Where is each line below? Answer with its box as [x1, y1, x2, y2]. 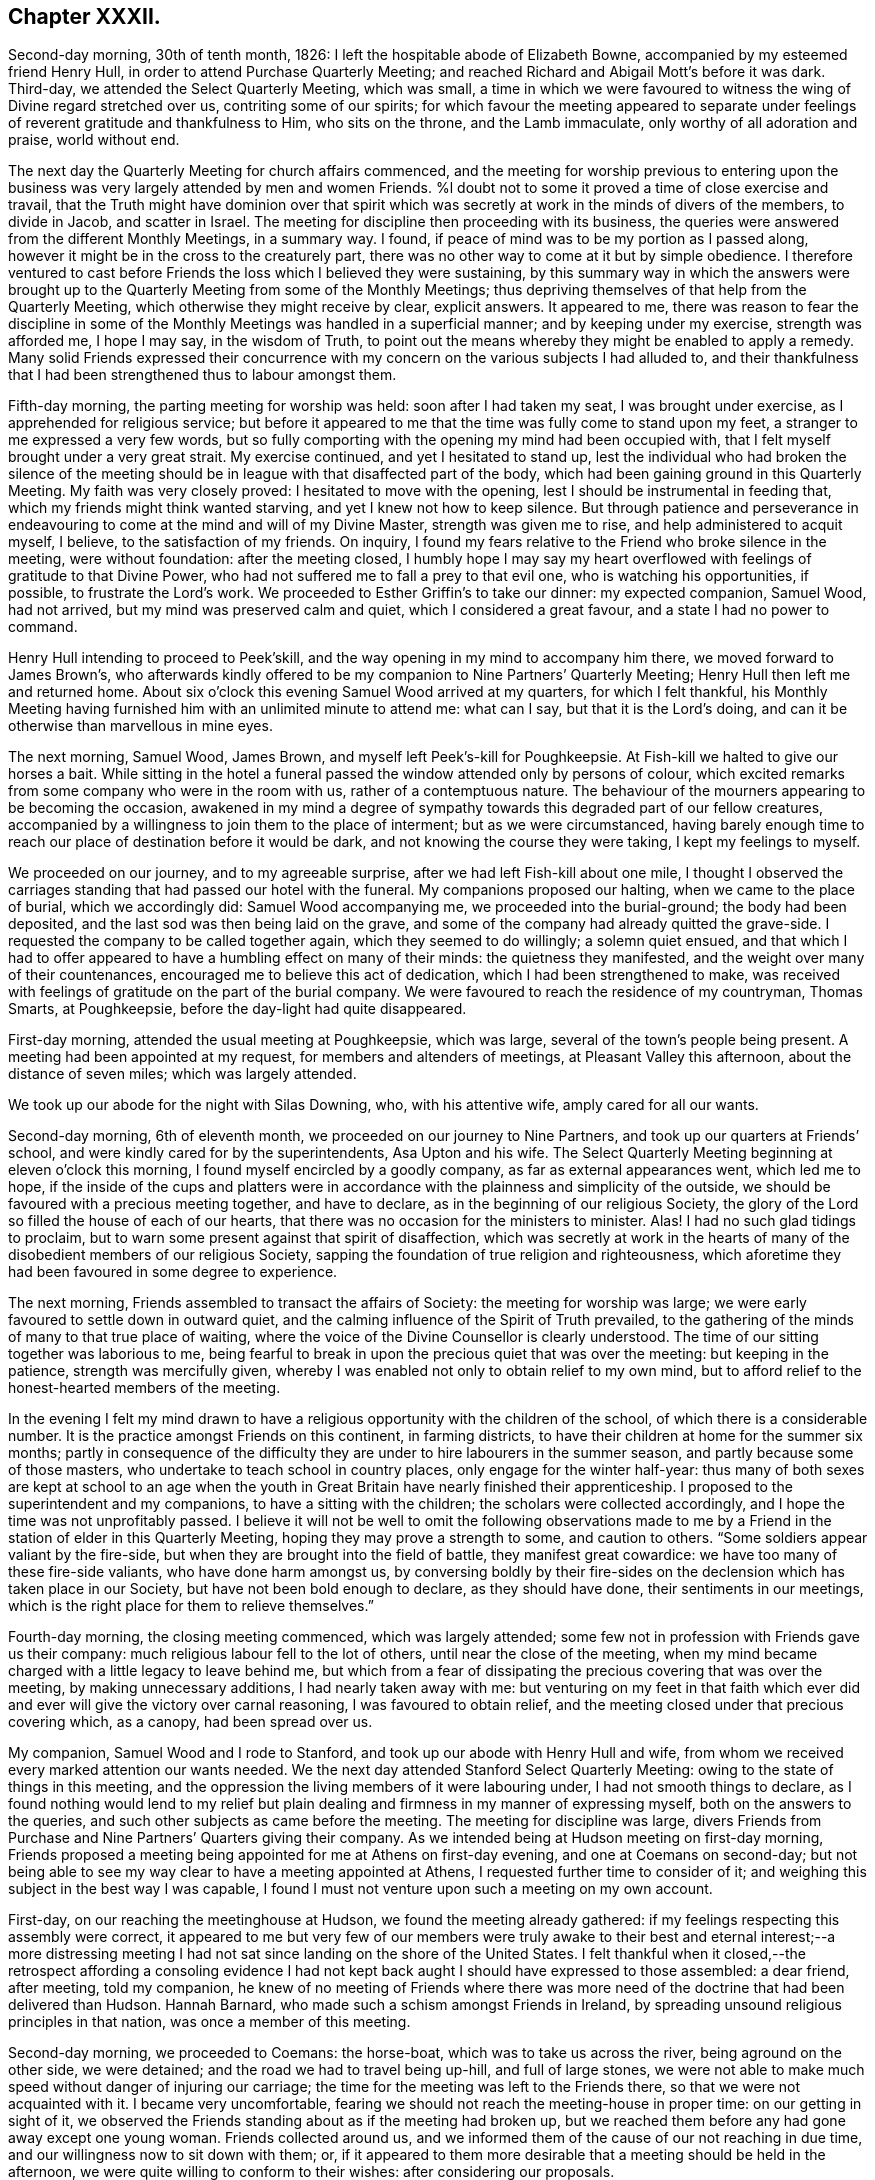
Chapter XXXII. [8, 4, 161, 29]
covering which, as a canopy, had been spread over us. [8, 1713, 373, 1731]
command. [8, 618, 78, 636]
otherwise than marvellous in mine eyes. [8, 717, 273, 735]
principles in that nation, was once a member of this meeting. [8, 2013, 411, 2031]
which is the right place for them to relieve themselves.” [8, 1597, 374, 1615]
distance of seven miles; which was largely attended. [8, 1065, 357, 1083]
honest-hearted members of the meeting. [8, 1379, 281, 1397]
